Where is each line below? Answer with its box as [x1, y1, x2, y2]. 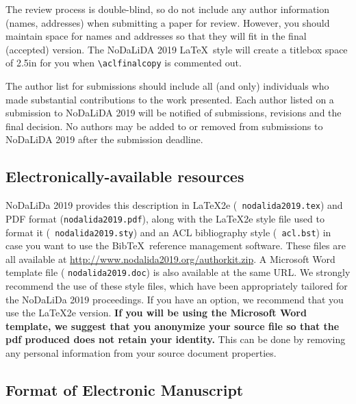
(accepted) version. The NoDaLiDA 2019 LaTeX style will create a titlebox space [5, 42, 348, 56]
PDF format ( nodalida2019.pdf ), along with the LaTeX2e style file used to [5, 211, 325, 225]
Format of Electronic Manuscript [5, 379, 244, 400]
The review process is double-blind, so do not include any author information [5, 2, 330, 16]
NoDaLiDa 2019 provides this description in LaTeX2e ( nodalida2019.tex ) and [5, 198, 343, 212]
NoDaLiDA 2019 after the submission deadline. [5, 132, 203, 147]
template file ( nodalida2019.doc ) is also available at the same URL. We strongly [5, 265, 351, 279]
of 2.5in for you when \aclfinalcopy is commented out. [5, 55, 242, 70]
